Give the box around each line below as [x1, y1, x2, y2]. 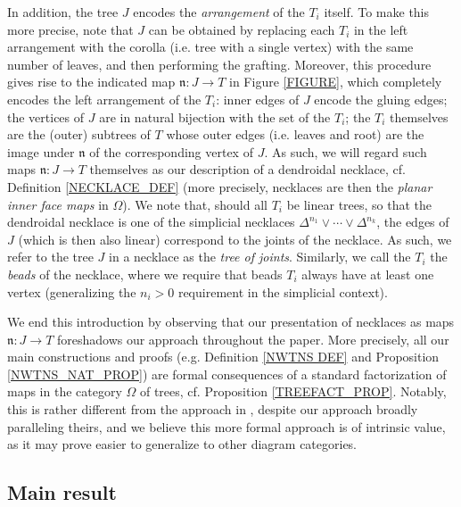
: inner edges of [216, 89, 300, 108]
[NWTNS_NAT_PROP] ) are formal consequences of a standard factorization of [7, 364, 447, 383]
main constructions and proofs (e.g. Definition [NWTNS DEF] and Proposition [7, 347, 440, 366]
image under [7, 142, 75, 161]
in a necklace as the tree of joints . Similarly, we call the [109, 247, 411, 266]
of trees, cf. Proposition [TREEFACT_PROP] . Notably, [139, 382, 447, 401]
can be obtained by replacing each [148, 20, 335, 38]
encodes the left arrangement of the [7, 89, 202, 108]
